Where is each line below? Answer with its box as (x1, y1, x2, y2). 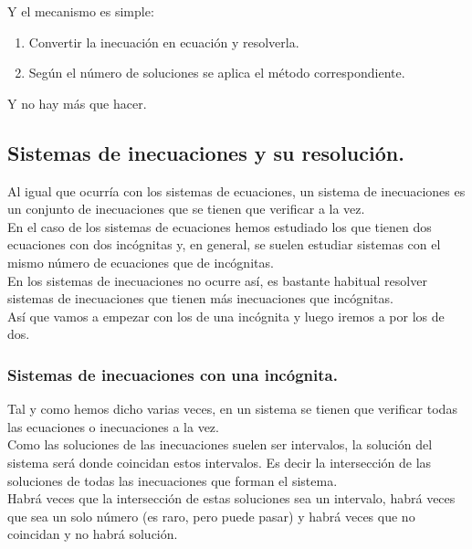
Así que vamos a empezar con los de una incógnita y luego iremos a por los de (7, 306, 445, 325)
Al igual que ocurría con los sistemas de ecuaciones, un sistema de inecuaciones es (7, 181, 466, 200)
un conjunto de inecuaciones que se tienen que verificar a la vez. (7, 199, 365, 218)
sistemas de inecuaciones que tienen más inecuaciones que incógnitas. (7, 289, 393, 308)
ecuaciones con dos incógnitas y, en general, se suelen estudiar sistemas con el (7, 235, 441, 254)
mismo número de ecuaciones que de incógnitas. (7, 252, 274, 271)
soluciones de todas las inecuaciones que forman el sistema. (7, 470, 338, 490)
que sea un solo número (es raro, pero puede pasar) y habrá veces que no (7, 506, 415, 525)
